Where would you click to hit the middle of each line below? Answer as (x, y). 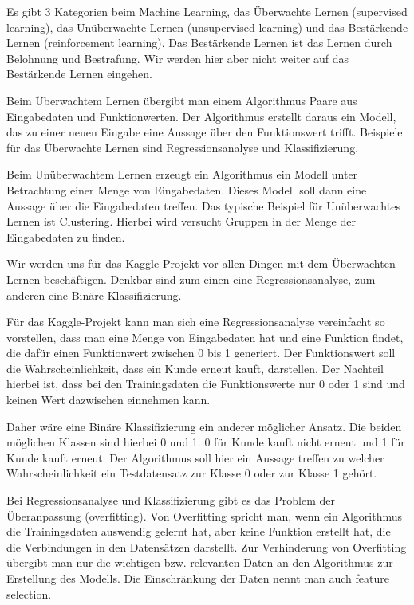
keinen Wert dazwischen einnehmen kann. (108, 400)
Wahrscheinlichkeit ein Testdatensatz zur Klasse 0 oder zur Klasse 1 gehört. (192, 473)
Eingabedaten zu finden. (66, 236)
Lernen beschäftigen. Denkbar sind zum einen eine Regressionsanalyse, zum (191, 279)
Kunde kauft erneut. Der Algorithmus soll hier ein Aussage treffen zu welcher (195, 457)
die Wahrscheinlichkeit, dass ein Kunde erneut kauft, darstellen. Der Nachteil (195, 368)
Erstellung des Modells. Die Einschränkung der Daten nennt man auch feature (198, 578)
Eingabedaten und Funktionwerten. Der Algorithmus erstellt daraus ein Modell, (201, 116)
